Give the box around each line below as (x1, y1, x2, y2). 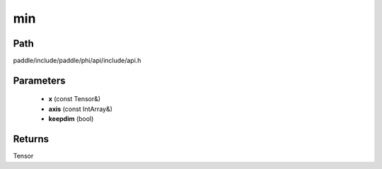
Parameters (13, 74, 66, 86)
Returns (13, 133, 50, 145)
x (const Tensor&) (48, 95, 101, 103)
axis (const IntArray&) (48, 105, 113, 113)
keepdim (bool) (48, 115, 94, 123)
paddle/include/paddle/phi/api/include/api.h (13, 57, 141, 65)
